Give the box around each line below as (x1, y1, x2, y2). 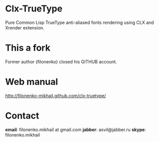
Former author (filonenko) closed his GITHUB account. (5, 58, 117, 65)
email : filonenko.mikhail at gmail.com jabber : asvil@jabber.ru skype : (5, 127, 146, 133)
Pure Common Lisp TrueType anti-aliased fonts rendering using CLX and (5, 19, 155, 25)
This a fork (5, 42, 51, 54)
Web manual (5, 76, 58, 88)
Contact (5, 110, 39, 121)
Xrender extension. (5, 24, 45, 30)
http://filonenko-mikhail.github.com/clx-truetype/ (5, 93, 106, 99)
